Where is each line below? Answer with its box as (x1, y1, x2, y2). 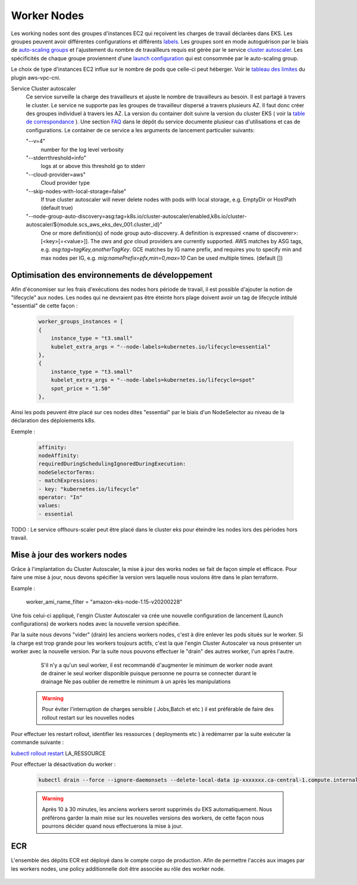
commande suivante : (11, 739, 64, 746)
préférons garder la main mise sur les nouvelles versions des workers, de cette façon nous (42, 814, 264, 821)
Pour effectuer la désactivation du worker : (11, 760, 116, 768)
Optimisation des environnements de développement (11, 270, 213, 280)
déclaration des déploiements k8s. (11, 417, 96, 424)
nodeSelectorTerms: (38, 468, 95, 476)
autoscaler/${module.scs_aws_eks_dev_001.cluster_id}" (26, 221, 163, 228)
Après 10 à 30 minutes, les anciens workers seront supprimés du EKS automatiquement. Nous (42, 806, 273, 813)
